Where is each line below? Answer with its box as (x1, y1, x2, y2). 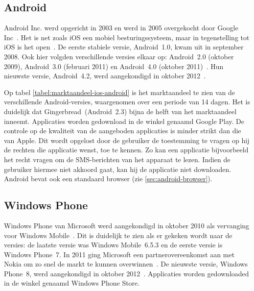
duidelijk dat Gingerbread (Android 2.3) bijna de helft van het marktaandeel (4, 106, 237, 116)
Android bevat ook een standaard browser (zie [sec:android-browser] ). (4, 173, 212, 184)
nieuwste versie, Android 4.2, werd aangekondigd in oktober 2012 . (4, 71, 206, 81)
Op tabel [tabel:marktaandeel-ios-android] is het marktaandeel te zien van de (4, 87, 235, 97)
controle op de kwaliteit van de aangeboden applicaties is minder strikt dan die (4, 125, 241, 136)
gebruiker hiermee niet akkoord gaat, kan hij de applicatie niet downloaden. (4, 164, 231, 174)
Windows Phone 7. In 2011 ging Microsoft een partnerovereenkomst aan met (4, 249, 235, 259)
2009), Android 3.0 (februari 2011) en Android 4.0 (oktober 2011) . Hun (4, 61, 224, 71)
